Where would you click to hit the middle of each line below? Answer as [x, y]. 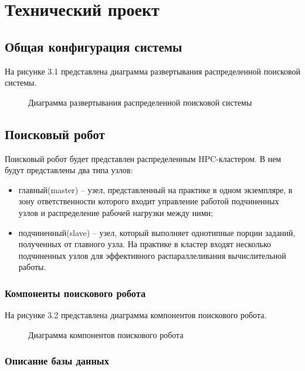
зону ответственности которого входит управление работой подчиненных [149, 201]
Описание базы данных [57, 361]
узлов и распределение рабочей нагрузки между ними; [116, 212]
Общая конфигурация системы [94, 46]
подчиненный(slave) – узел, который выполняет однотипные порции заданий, [157, 232]
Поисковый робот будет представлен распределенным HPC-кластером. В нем [143, 158]
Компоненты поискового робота [75, 293]
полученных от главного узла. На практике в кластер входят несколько [145, 244]
